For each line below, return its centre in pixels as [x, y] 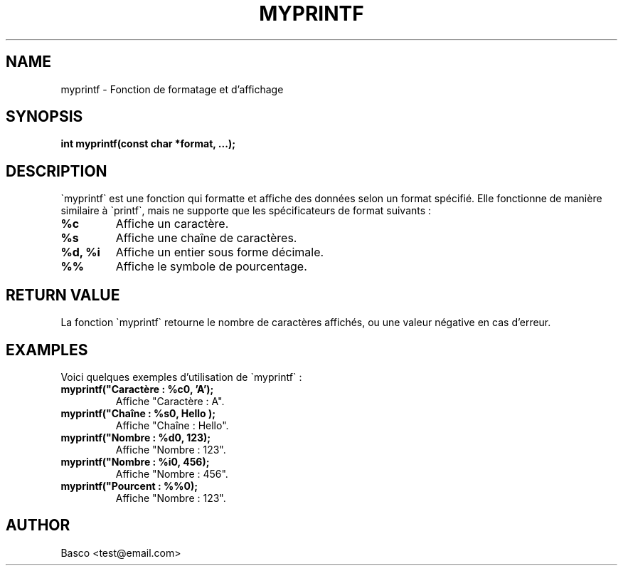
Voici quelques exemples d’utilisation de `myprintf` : [181, 377]
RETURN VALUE [63, 295]
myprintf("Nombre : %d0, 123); [136, 437]
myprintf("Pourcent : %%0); [129, 486]
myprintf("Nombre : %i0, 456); [135, 461]
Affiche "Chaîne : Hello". [172, 425]
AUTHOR [38, 525]
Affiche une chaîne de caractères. [206, 238]
